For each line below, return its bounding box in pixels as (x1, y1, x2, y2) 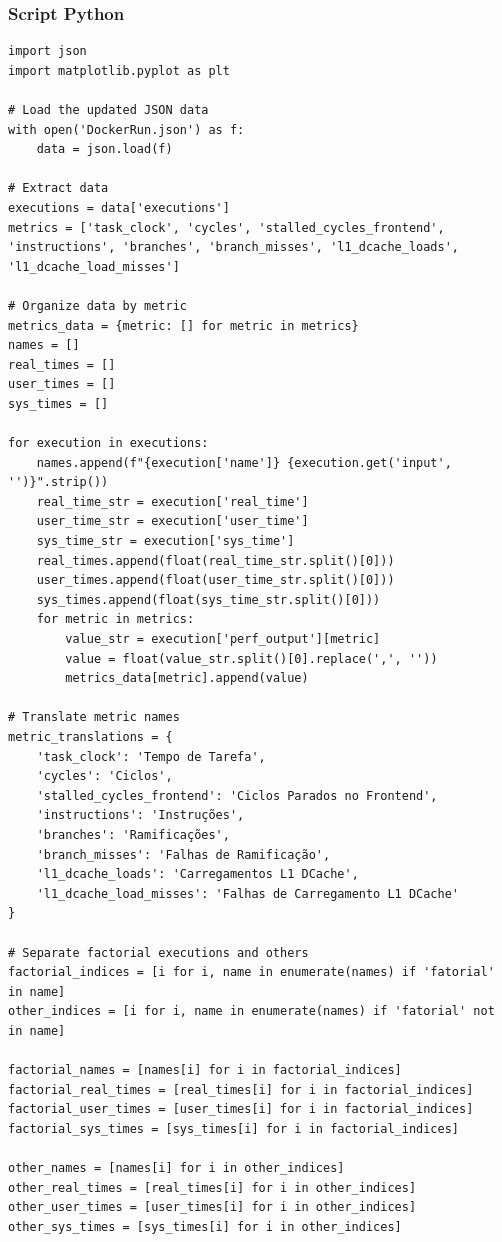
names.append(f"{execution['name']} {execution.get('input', (36, 455, 452, 470)
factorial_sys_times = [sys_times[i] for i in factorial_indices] (8, 1121, 460, 1136)
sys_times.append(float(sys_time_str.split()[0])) (36, 592, 381, 607)
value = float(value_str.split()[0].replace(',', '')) (65, 651, 438, 666)
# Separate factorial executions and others (8, 945, 309, 960)
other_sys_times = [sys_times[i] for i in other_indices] (8, 1219, 402, 1234)
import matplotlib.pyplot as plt (8, 63, 230, 78)
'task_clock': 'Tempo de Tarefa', (36, 749, 266, 764)
